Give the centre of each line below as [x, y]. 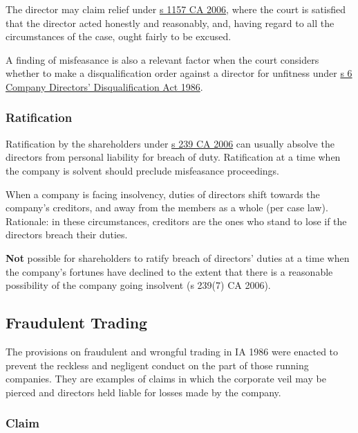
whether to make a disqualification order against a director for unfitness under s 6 [179, 73]
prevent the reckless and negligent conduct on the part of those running [157, 365]
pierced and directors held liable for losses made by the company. [143, 392]
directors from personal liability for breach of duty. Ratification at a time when [173, 157]
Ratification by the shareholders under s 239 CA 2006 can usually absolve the [170, 143]
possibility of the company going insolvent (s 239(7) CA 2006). [138, 285]
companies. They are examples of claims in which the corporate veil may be [166, 379]
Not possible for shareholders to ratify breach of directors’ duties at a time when [178, 257]
